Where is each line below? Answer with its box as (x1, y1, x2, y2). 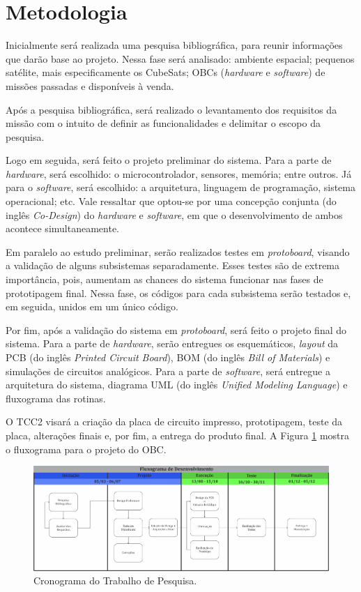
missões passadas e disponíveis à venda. (6, 78, 174, 93)
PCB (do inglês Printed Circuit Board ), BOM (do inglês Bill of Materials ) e (6, 350, 330, 364)
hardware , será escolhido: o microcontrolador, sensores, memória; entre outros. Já (6, 166, 352, 181)
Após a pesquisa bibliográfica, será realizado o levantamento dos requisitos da (6, 102, 337, 116)
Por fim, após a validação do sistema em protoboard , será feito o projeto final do (6, 322, 347, 337)
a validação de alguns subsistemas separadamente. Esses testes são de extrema (6, 258, 340, 273)
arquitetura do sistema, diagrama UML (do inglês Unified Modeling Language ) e (6, 377, 348, 392)
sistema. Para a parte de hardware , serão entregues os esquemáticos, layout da (6, 336, 339, 351)
